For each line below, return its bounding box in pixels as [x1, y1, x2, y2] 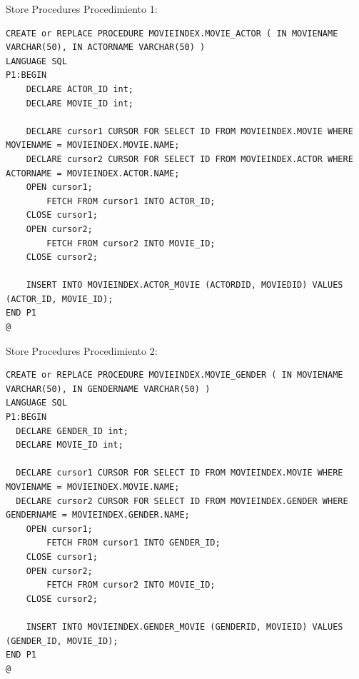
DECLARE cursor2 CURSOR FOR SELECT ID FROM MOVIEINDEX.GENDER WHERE [16, 496, 348, 506]
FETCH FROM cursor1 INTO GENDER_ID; [46, 538, 221, 548]
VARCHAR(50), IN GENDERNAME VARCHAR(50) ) [6, 383, 211, 394]
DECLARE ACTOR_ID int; [26, 84, 133, 94]
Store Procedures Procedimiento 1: [6, 1, 158, 16]
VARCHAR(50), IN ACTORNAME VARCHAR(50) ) [6, 42, 206, 53]
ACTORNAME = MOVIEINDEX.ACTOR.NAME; [6, 168, 180, 178]
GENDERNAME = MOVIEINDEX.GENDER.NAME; [6, 510, 190, 520]
